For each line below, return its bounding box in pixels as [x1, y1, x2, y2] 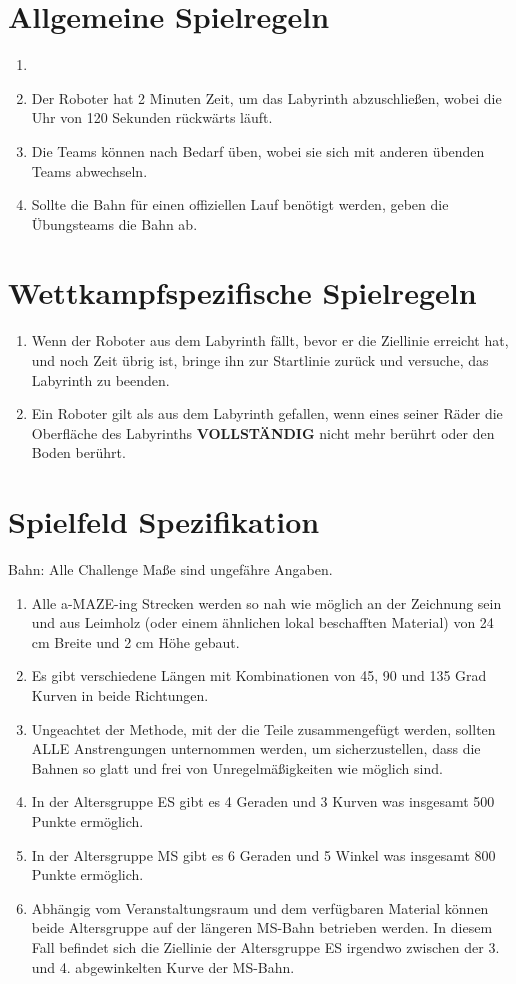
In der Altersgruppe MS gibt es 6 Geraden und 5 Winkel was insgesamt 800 [31, 844, 496, 865]
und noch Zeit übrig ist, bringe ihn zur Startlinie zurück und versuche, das [31, 350, 489, 370]
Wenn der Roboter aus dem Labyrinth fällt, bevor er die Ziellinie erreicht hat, [31, 330, 509, 351]
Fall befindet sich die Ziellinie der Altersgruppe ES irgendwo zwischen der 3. [31, 937, 500, 957]
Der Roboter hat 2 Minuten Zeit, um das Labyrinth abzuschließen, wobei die [31, 87, 502, 108]
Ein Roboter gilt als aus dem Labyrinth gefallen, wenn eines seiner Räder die [31, 403, 503, 424]
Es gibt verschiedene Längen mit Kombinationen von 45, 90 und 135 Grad [31, 665, 487, 686]
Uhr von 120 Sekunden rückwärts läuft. [31, 107, 273, 128]
